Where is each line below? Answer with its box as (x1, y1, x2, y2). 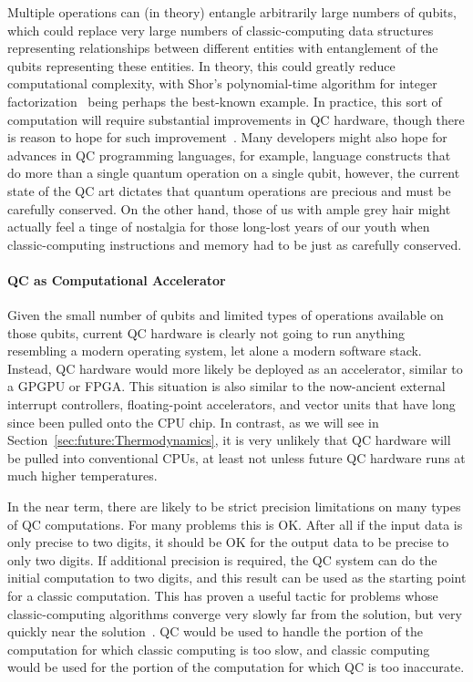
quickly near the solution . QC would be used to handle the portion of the (7, 622, 424, 641)
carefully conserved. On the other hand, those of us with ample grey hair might (7, 199, 451, 218)
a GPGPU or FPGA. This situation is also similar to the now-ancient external (7, 377, 446, 396)
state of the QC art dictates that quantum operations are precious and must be (7, 181, 451, 200)
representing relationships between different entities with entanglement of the (7, 38, 438, 57)
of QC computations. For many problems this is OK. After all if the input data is (7, 514, 463, 533)
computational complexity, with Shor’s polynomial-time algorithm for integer (7, 74, 437, 93)
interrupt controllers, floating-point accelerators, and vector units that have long (7, 395, 456, 414)
